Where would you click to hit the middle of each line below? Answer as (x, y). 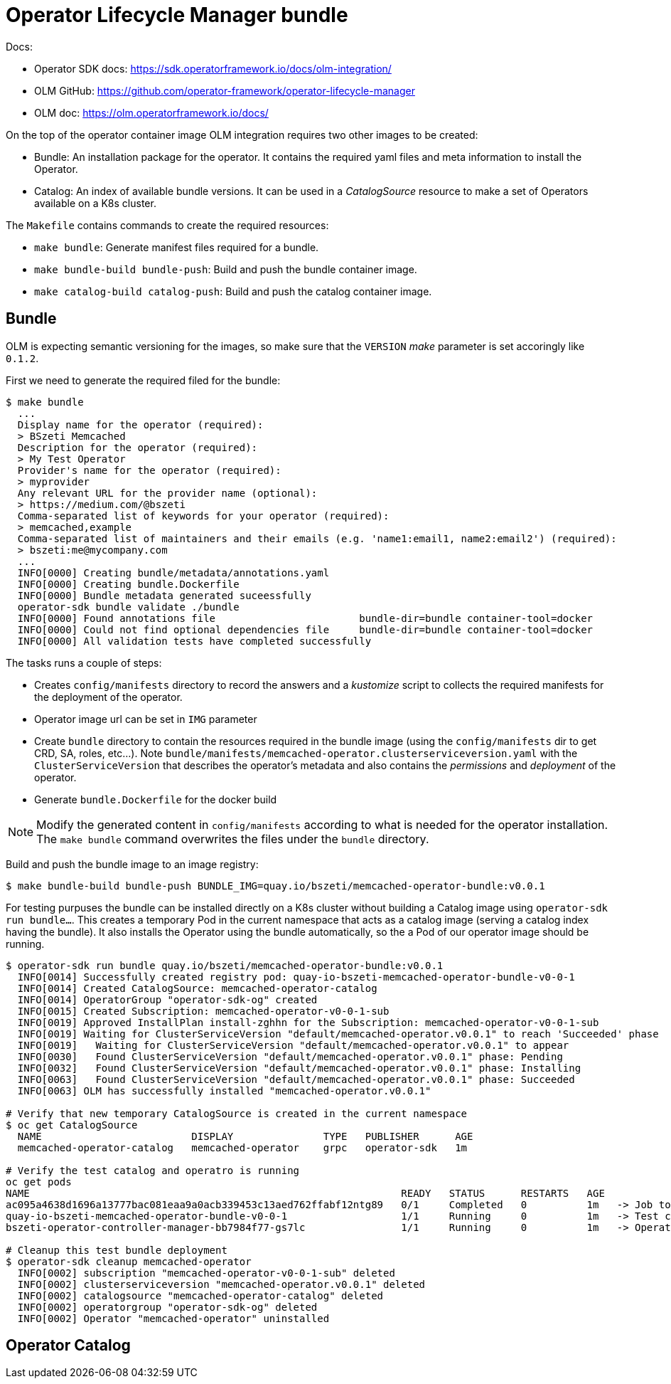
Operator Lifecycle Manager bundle (177, 15)
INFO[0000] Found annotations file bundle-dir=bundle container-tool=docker (305, 618)
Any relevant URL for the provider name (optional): (167, 493)
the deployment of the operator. (108, 697)
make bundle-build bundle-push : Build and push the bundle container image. (226, 269)
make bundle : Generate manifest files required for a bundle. (177, 247)
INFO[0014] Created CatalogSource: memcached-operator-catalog (197, 988)
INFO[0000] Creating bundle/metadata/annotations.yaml (173, 572)
